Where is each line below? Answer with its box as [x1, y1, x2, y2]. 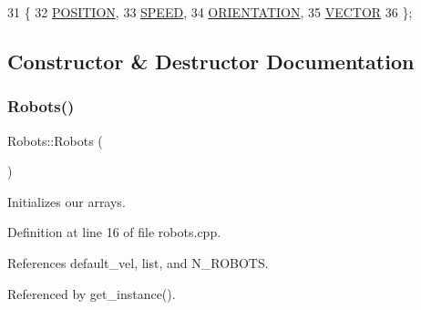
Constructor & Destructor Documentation [7, 46, 415, 75]
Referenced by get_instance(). [7, 284, 176, 303]
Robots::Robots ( [7, 130, 103, 150]
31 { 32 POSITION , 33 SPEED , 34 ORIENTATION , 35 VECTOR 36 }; [7, 3, 413, 21]
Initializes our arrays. [7, 191, 126, 211]
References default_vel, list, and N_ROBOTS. [7, 253, 269, 272]
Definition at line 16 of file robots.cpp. [7, 222, 221, 242]
